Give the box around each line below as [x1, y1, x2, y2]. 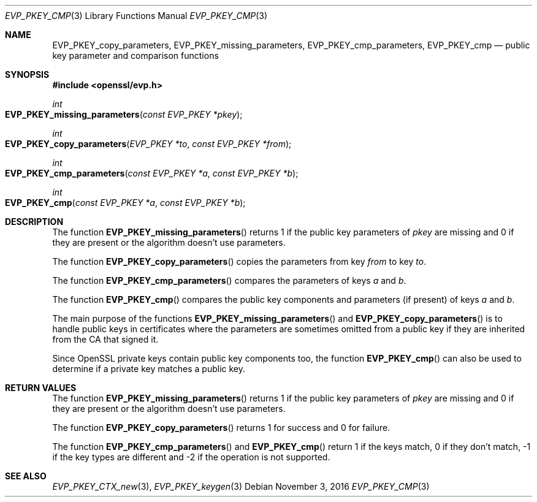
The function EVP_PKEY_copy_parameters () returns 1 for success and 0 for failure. [52, 422, 390, 433]
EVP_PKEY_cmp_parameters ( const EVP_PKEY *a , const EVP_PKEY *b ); [5, 168, 299, 178]
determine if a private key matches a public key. [52, 363, 246, 374]
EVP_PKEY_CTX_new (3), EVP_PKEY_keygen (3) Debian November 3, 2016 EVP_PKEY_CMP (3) [52, 481, 430, 492]
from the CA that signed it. [52, 334, 159, 344]
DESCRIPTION [5, 216, 64, 227]
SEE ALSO [5, 471, 47, 481]
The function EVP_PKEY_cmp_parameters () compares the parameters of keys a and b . [52, 275, 406, 286]
